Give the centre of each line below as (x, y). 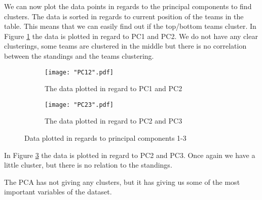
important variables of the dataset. (58, 192)
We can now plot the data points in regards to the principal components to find (128, 6)
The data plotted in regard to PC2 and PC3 (114, 121)
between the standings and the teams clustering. (79, 55)
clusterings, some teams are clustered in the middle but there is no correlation (125, 46)
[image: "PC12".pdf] (79, 72)
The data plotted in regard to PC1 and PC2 (114, 88)
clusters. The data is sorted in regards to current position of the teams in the (124, 16)
